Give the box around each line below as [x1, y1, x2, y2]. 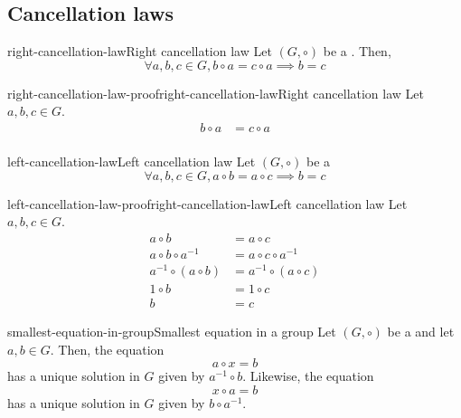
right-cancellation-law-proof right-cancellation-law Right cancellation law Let [7, 83, 424, 102]
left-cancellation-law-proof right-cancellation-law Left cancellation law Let [7, 194, 408, 213]
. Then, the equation [50, 339, 165, 358]
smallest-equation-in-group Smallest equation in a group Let [7, 322, 336, 341]
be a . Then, [323, 42, 391, 61]
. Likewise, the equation [242, 366, 374, 385]
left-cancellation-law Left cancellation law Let [7, 152, 256, 171]
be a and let [387, 322, 455, 341]
